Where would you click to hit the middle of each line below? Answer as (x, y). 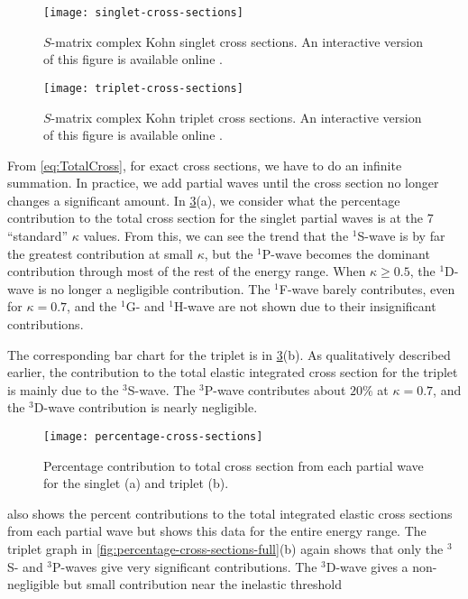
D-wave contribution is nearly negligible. (146, 407)
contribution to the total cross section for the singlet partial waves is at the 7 (220, 218)
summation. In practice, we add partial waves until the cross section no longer (223, 183)
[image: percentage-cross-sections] (153, 437)
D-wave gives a (367, 566)
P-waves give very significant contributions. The (185, 566)
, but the (229, 253)
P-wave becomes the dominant (346, 253)
